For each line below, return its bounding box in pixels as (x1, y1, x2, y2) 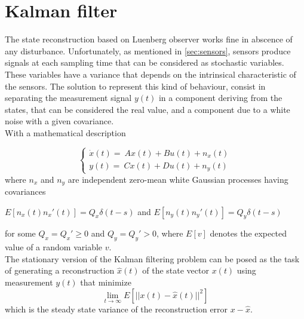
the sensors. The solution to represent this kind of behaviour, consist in (5, 79, 266, 92)
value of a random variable (5, 241, 103, 253)
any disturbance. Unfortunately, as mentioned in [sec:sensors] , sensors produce (5, 44, 291, 57)
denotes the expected (210, 227, 287, 240)
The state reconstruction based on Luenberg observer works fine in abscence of (5, 33, 293, 45)
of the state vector (142, 264, 209, 277)
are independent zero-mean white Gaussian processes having (67, 173, 288, 185)
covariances (5, 185, 46, 197)
